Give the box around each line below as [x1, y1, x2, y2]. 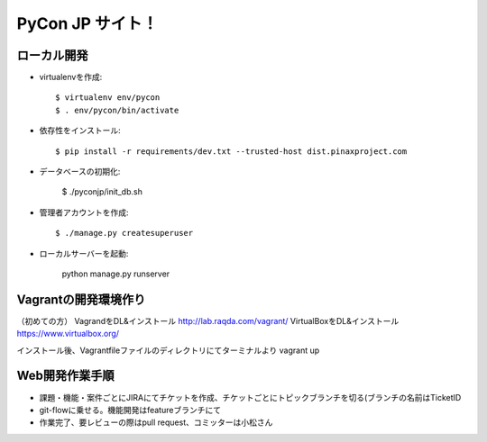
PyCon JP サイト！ [16, 14, 159, 33]
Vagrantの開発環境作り [16, 292, 146, 307]
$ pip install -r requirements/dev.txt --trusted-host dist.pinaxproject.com [55, 146, 408, 157]
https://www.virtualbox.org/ [16, 329, 120, 339]
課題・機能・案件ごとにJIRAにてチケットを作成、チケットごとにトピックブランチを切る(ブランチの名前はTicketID [39, 392, 462, 402]
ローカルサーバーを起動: [39, 248, 129, 258]
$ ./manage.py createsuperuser [55, 228, 194, 239]
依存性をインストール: [39, 125, 121, 136]
